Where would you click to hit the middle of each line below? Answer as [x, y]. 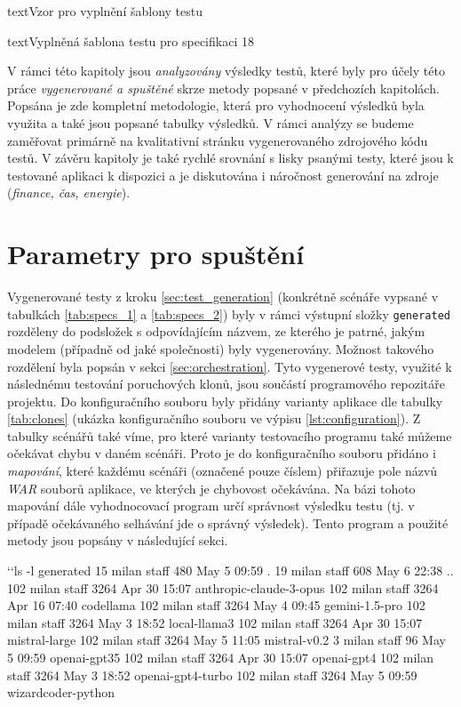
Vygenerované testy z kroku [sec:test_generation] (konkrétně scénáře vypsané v [223, 297]
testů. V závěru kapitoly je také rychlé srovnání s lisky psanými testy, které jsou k [230, 158]
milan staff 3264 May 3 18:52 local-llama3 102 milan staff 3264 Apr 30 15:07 [215, 622]
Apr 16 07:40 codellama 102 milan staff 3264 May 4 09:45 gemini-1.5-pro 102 [216, 605]
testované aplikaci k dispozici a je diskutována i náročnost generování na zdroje [223, 175]
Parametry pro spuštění [156, 254]
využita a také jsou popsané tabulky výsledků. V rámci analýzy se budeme [211, 122]
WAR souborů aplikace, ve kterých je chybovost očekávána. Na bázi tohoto [211, 488]
